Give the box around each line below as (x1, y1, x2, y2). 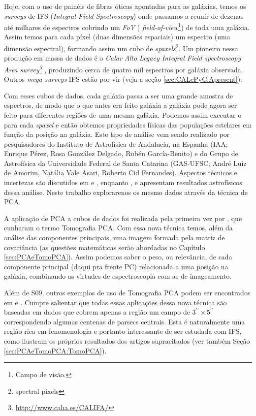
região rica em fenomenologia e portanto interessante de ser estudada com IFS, (4, 326, 242, 336)
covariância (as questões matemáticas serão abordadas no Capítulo (4, 242, 205, 252)
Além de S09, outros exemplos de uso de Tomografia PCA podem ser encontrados (4, 288, 251, 297)
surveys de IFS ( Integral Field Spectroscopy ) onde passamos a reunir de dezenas (4, 10, 244, 21)
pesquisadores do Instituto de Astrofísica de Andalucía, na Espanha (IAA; (4, 138, 228, 149)
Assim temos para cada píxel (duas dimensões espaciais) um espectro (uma (4, 32, 230, 42)
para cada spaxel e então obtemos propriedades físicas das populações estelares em (4, 119, 252, 129)
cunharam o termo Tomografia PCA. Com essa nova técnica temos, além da (4, 223, 233, 233)
